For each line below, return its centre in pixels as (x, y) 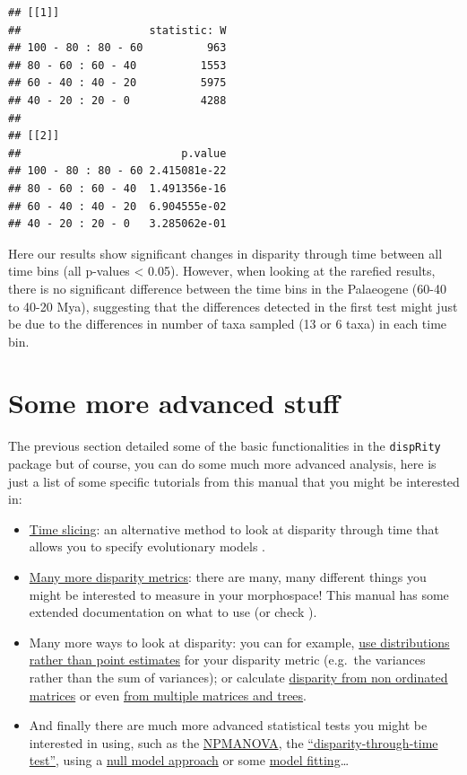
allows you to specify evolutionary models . (147, 546)
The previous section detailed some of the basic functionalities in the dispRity (225, 446)
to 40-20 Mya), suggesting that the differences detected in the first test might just (233, 306)
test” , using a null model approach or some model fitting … (189, 760)
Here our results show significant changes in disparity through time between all (225, 253)
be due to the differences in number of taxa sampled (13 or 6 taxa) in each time (228, 324)
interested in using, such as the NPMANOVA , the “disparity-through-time (233, 742)
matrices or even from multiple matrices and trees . (168, 695)
